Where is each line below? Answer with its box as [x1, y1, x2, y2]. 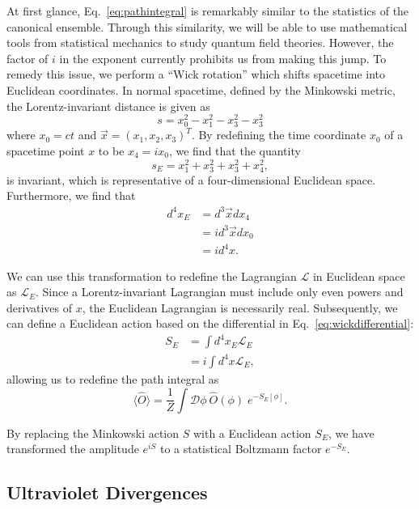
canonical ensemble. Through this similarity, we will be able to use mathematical [6, 18, 408, 35]
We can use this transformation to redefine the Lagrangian [6, 267, 297, 284]
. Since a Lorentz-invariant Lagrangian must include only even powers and [35, 283, 404, 300]
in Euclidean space [312, 267, 405, 284]
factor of [6, 49, 49, 66]
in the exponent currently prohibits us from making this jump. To [59, 49, 387, 66]
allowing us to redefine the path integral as [6, 370, 219, 387]
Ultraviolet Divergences [6, 480, 208, 505]
